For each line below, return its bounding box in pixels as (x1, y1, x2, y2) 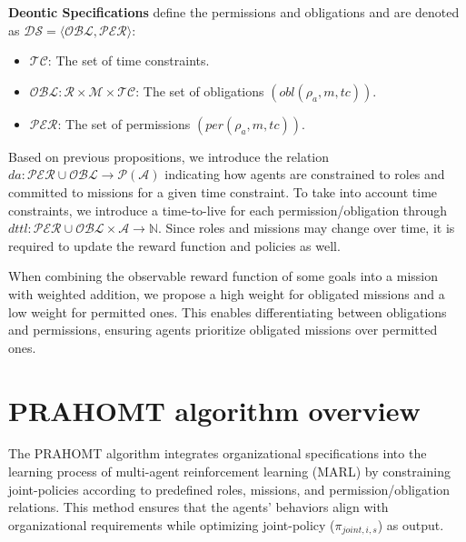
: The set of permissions (57, 114, 191, 133)
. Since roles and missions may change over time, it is (158, 218, 455, 237)
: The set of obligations (135, 81, 264, 100)
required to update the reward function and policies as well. (8, 236, 341, 255)
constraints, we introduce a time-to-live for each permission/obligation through (8, 200, 448, 219)
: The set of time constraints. (47, 51, 210, 70)
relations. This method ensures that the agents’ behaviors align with (8, 497, 389, 517)
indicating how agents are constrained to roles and (164, 165, 445, 184)
